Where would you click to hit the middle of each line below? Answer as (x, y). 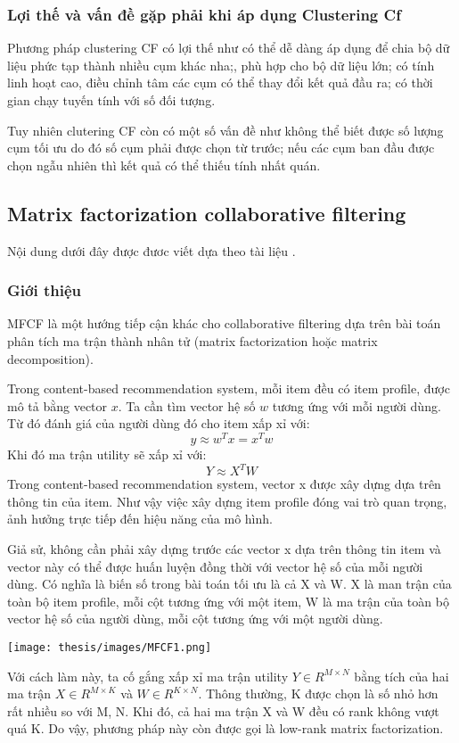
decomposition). (50, 358)
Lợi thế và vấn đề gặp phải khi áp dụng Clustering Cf (204, 14)
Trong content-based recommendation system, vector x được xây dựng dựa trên (224, 484)
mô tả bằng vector (57, 405)
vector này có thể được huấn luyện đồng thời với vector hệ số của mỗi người (215, 566)
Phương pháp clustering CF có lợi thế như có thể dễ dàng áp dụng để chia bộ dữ (229, 48)
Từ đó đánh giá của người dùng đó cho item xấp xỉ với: (159, 423)
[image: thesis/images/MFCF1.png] (110, 647)
